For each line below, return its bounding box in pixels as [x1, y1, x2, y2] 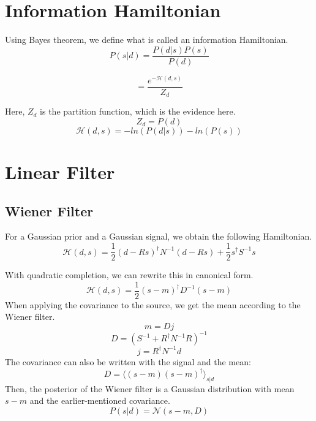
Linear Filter [5, 159, 115, 184]
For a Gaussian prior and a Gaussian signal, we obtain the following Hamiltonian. [5, 230, 312, 243]
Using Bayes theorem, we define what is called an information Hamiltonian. [5, 33, 288, 46]
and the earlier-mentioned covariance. [29, 394, 170, 407]
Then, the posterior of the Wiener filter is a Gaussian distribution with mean [5, 382, 295, 395]
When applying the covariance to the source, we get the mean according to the [5, 298, 301, 311]
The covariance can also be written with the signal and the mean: [5, 355, 251, 368]
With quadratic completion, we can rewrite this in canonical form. [5, 268, 254, 281]
